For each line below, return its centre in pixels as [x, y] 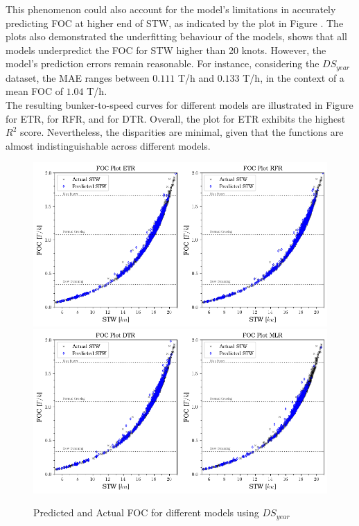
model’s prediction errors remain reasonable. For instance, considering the [163, 63]
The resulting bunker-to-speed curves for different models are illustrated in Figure [179, 105]
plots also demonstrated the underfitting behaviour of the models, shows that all [176, 36]
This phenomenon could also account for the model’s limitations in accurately [171, 9]
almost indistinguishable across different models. [108, 145]
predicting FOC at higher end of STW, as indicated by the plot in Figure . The [175, 23]
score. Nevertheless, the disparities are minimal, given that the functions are [182, 132]
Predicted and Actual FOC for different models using [146, 512]
